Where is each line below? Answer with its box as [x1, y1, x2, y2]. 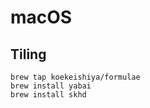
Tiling [10, 46, 47, 63]
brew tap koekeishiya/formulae [10, 72, 141, 82]
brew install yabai [10, 81, 92, 91]
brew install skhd [10, 90, 87, 100]
